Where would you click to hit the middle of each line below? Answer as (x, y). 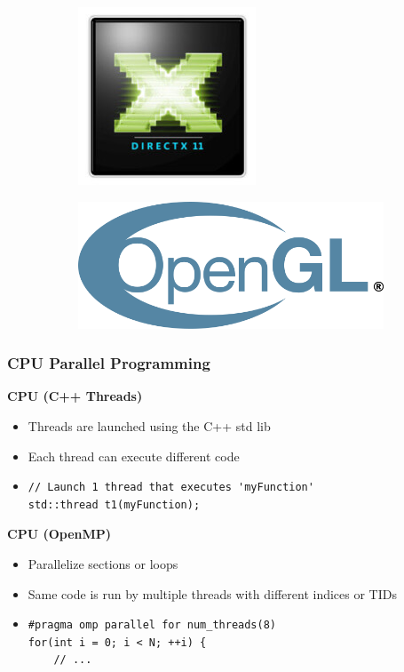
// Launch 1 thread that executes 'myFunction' (171, 488)
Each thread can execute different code (134, 456)
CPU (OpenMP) (59, 534)
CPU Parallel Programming (109, 363)
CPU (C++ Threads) (75, 396)
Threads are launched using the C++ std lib (149, 425)
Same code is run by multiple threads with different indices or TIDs (212, 593)
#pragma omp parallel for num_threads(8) (152, 625)
